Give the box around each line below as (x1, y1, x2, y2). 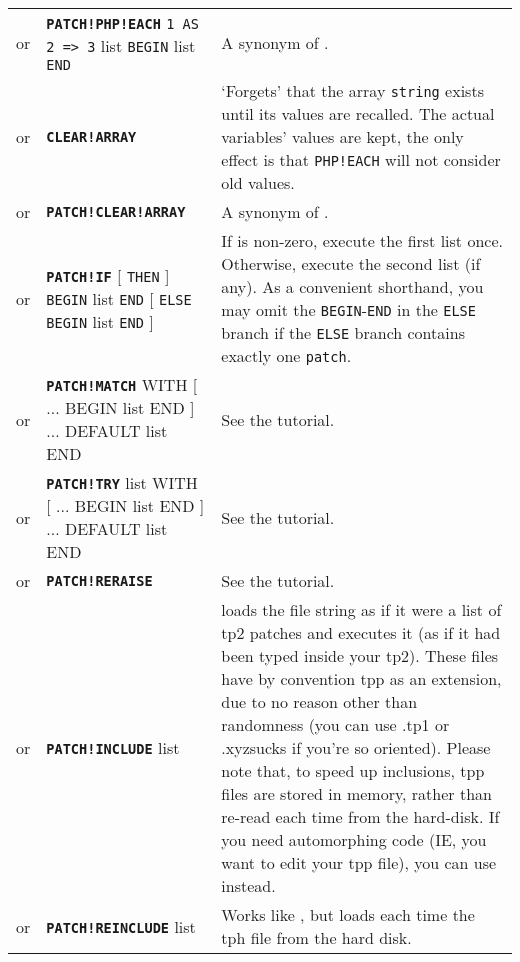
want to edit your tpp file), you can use (221, 851, 497, 874)
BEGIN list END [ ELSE (46, 286, 192, 310)
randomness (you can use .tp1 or (221, 713, 450, 736)
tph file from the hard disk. (221, 926, 412, 949)
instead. (221, 874, 276, 897)
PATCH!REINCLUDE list (46, 914, 196, 938)
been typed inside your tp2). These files (221, 644, 499, 667)
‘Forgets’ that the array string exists (221, 79, 484, 102)
